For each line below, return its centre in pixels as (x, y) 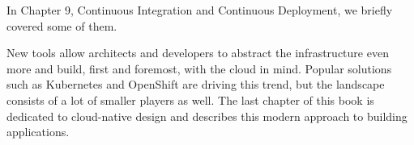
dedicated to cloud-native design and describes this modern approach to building (207, 116)
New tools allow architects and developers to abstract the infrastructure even (198, 53)
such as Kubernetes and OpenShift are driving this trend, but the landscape (196, 84)
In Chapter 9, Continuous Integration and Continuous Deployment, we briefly (200, 10)
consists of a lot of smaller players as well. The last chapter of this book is (190, 99)
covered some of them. (62, 25)
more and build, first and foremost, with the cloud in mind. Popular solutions (199, 68)
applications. (38, 132)
